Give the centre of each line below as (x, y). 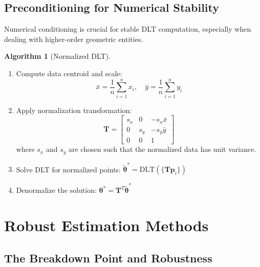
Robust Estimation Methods (106, 225)
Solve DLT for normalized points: (68, 169)
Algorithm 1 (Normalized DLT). (58, 56)
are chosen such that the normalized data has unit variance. (162, 149)
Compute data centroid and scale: (69, 73)
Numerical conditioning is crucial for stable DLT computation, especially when (128, 29)
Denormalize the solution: (56, 190)
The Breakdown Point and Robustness (108, 258)
